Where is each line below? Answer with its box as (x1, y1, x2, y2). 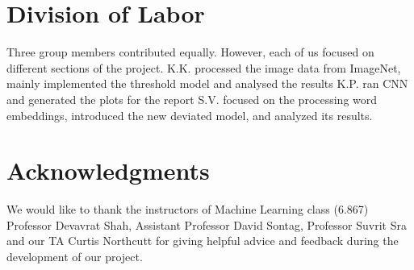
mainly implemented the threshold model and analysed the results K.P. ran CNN (6, 75, 408, 92)
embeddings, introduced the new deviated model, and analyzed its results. (6, 106, 373, 123)
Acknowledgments (6, 154, 210, 187)
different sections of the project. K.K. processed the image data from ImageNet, (6, 59, 401, 76)
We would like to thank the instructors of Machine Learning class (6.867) (6, 201, 369, 218)
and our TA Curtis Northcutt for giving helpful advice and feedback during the (6, 232, 399, 249)
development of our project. (6, 248, 143, 264)
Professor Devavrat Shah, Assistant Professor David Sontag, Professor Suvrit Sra (6, 216, 407, 233)
